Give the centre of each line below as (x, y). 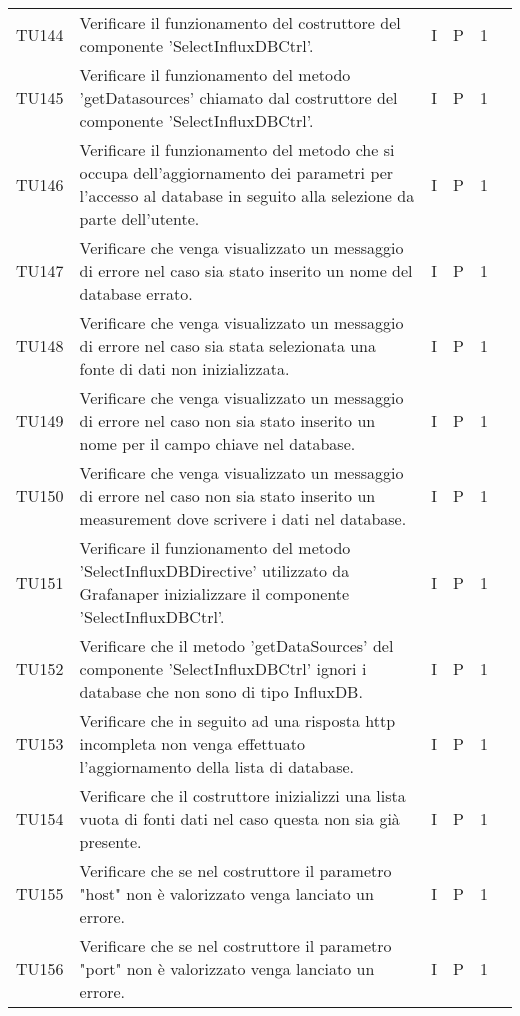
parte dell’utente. (139, 218)
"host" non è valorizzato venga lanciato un (226, 893)
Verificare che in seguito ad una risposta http (237, 720)
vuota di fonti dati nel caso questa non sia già (239, 818)
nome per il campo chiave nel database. (217, 443)
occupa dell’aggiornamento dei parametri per (236, 172)
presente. (110, 841)
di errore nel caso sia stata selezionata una (228, 345)
